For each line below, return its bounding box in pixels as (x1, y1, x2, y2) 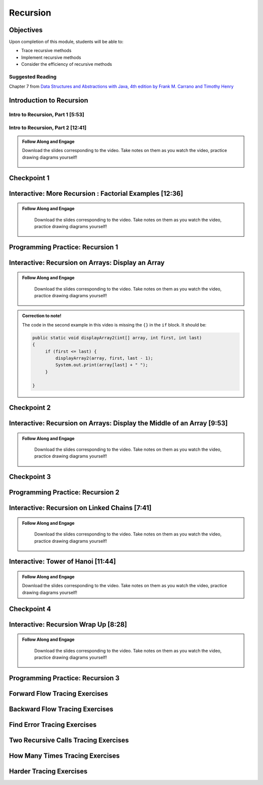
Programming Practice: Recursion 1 (9, 243, 118, 251)
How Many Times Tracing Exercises (9, 751, 120, 760)
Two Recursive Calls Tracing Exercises (9, 736, 129, 744)
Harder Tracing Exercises (9, 767, 88, 775)
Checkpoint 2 (9, 403, 51, 412)
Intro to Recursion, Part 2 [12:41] (9, 124, 87, 131)
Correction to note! (22, 313, 62, 319)
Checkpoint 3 (9, 473, 51, 481)
